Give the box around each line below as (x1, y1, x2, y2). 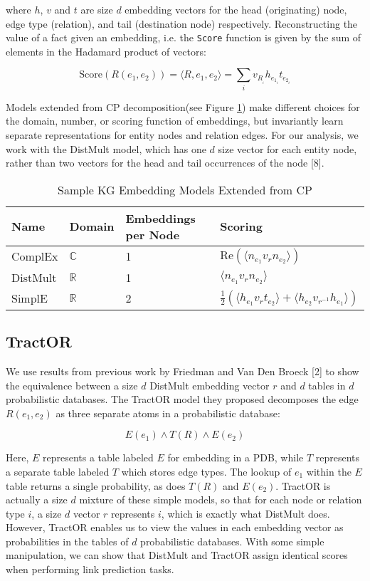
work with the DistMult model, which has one (6, 141, 206, 156)
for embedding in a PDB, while (167, 450, 304, 465)
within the (306, 464, 351, 478)
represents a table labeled (42, 450, 154, 465)
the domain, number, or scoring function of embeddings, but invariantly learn (6, 113, 344, 128)
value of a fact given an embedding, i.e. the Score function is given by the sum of (6, 30, 361, 45)
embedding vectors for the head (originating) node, (125, 2, 347, 16)
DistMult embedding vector (149, 377, 270, 392)
